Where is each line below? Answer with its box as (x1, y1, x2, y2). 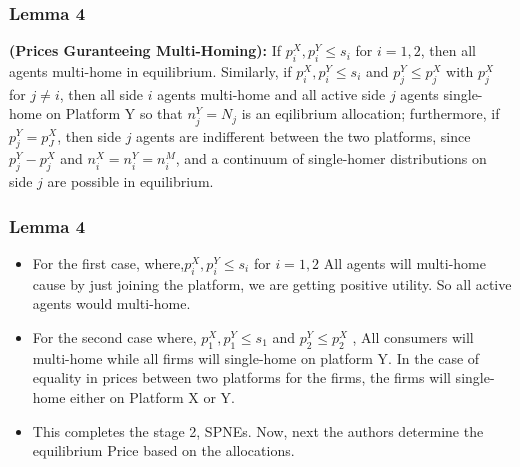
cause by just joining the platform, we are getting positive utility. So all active (32, 273, 512, 294)
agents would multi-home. (32, 293, 191, 314)
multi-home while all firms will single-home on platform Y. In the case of (32, 347, 480, 368)
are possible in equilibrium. (47, 171, 214, 192)
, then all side (59, 83, 144, 104)
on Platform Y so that (46, 103, 183, 124)
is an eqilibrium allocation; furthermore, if (241, 103, 500, 124)
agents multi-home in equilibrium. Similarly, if (9, 61, 292, 82)
